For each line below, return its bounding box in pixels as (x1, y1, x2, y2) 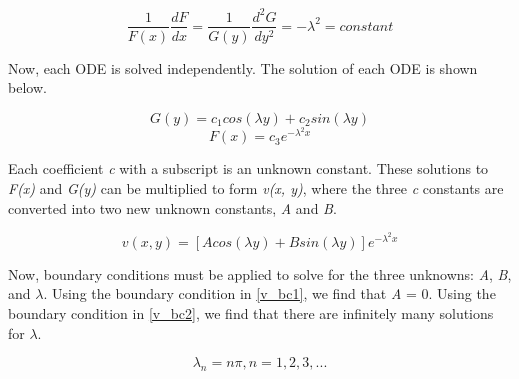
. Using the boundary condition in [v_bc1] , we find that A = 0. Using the (43, 283, 496, 304)
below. (8, 77, 47, 98)
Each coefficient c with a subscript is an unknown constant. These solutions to (8, 158, 489, 179)
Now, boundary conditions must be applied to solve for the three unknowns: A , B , (8, 263, 512, 284)
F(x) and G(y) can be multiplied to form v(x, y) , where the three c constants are (8, 177, 504, 198)
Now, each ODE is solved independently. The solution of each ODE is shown (8, 57, 478, 78)
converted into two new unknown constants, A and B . (8, 197, 337, 218)
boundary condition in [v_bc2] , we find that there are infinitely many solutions (8, 303, 494, 323)
